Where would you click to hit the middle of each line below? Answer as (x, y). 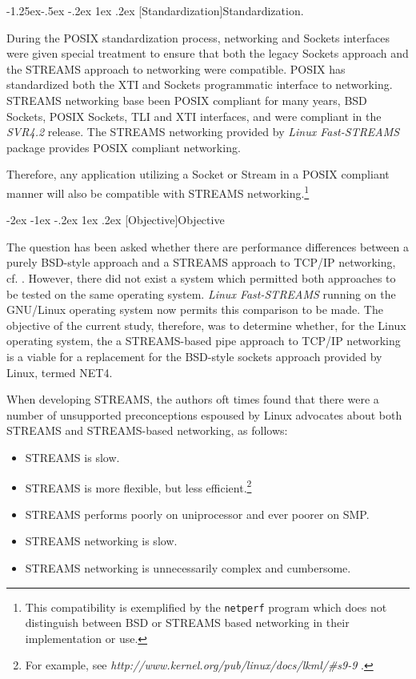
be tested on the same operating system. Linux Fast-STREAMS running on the (201, 293)
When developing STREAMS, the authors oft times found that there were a (193, 399)
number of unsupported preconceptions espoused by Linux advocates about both (204, 414)
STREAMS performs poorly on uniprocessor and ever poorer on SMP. (197, 514)
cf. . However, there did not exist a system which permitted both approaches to (201, 277)
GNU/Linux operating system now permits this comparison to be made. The (195, 309)
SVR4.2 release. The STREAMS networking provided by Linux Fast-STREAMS (203, 132)
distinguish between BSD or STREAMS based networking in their (187, 623)
